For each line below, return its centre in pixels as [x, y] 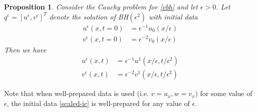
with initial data [173, 16]
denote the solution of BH [89, 16]
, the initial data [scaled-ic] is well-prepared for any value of [98, 103]
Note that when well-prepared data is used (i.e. [76, 93]
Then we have [25, 49]
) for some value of [224, 93]
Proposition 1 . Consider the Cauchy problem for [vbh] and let [101, 6]
